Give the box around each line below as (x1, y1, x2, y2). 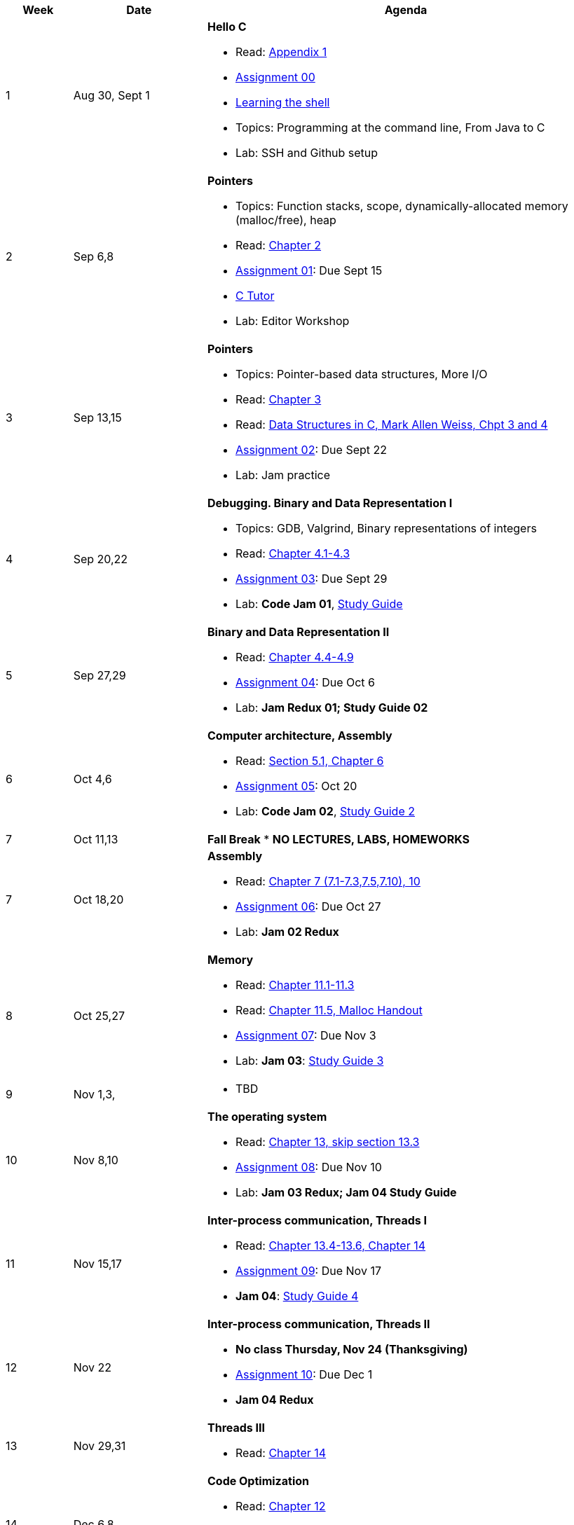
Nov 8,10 (73, 1153, 118, 1167)
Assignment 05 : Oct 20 (235, 779, 357, 793)
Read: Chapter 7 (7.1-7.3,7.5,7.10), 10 (235, 874, 421, 888)
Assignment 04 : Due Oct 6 (235, 675, 375, 689)
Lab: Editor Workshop (235, 314, 350, 328)
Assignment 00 (235, 70, 315, 84)
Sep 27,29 (73, 668, 126, 682)
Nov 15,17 (73, 1257, 122, 1271)
